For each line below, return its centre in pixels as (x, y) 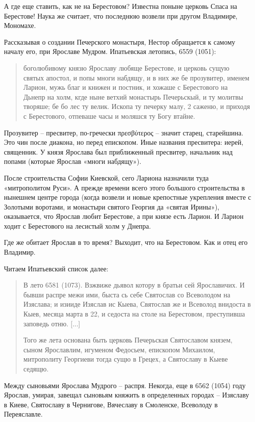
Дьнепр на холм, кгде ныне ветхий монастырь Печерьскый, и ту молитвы (133, 96)
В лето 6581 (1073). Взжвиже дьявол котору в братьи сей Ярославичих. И (134, 285)
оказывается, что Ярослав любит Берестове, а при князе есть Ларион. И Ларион (124, 216)
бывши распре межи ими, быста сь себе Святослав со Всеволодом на (127, 294)
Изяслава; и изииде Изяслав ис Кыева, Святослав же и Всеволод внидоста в (137, 304)
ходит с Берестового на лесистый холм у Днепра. (77, 225)
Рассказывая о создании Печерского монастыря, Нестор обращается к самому (120, 41)
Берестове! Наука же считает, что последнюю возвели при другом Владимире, (121, 15)
